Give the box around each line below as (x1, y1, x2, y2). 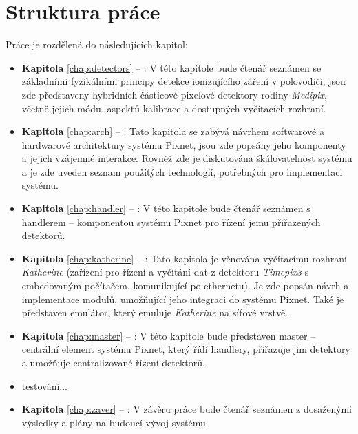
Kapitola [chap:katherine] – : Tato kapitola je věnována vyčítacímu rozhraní (21, 251, 347, 265)
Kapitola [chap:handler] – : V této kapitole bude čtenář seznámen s (21, 201, 310, 216)
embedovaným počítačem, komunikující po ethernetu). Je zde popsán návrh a (21, 278, 349, 293)
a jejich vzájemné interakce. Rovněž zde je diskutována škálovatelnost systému (21, 151, 352, 165)
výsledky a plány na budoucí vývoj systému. (21, 415, 209, 429)
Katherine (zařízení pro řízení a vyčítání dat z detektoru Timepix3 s (21, 265, 309, 279)
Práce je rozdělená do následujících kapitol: (6, 37, 188, 52)
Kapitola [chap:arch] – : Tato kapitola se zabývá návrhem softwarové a (21, 124, 324, 138)
